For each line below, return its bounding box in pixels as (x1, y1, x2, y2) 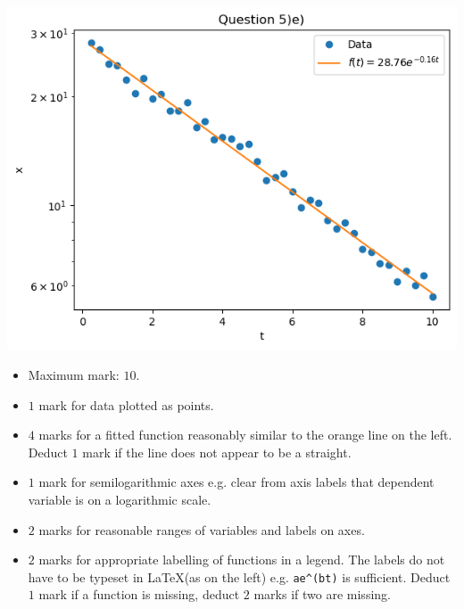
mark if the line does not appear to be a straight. (82, 442, 352, 461)
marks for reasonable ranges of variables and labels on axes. (38, 520, 365, 539)
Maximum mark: (28, 365, 120, 383)
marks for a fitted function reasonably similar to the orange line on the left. (38, 425, 452, 444)
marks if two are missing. (253, 585, 391, 604)
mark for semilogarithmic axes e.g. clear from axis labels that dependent (38, 473, 435, 491)
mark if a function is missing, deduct (38, 585, 240, 604)
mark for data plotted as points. (38, 395, 214, 414)
